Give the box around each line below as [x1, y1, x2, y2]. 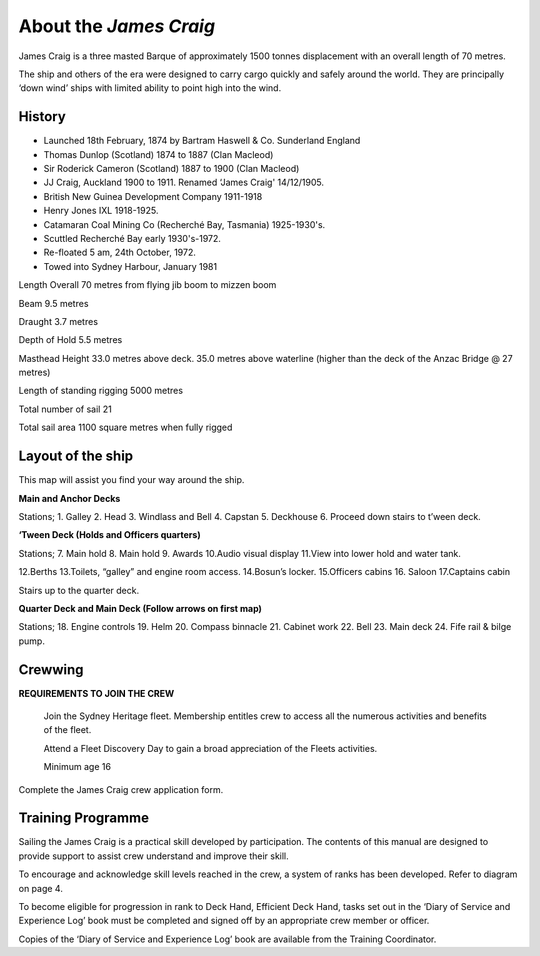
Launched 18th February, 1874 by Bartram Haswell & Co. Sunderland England [43, 135, 361, 147]
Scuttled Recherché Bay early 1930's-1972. [43, 232, 222, 244]
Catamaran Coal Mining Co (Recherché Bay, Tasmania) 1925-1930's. [43, 218, 326, 230]
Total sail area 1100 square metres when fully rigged [18, 421, 233, 434]
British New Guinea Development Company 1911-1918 [43, 190, 263, 202]
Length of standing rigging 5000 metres [18, 385, 184, 397]
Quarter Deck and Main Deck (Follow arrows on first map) [18, 602, 262, 614]
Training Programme [18, 810, 150, 827]
